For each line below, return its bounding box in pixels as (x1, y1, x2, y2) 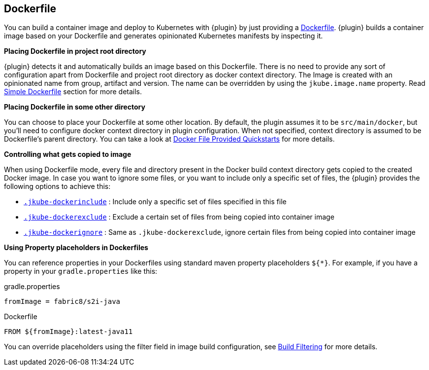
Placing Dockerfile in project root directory (4, 47, 146, 56)
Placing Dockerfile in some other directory (4, 103, 145, 111)
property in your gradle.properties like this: (4, 267, 158, 276)
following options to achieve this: (4, 182, 111, 191)
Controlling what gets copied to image (4, 150, 132, 159)
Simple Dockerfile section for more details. (4, 87, 142, 96)
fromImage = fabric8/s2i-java (4, 297, 121, 306)
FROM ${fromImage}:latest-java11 (4, 328, 133, 336)
